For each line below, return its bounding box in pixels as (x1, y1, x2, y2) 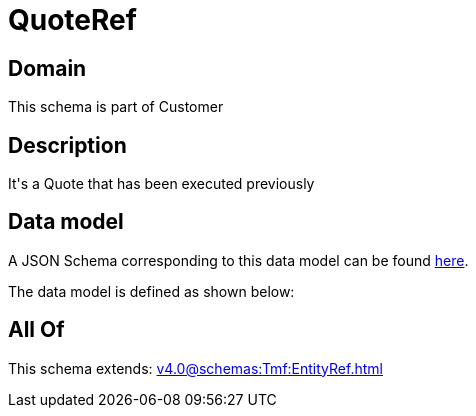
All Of (8, 317, 65, 343)
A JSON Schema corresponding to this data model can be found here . (8, 251, 469, 269)
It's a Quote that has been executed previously (8, 175, 315, 193)
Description (8, 132, 127, 158)
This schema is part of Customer (8, 98, 224, 116)
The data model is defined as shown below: (8, 282, 295, 300)
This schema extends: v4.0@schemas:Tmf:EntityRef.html (8, 359, 383, 377)
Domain (8, 55, 87, 81)
